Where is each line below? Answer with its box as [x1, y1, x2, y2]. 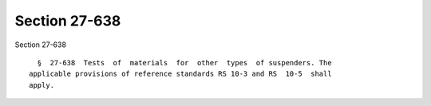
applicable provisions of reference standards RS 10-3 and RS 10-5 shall [29, 69, 332, 79]
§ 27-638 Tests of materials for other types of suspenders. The [37, 58, 332, 67]
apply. [29, 80, 55, 89]
